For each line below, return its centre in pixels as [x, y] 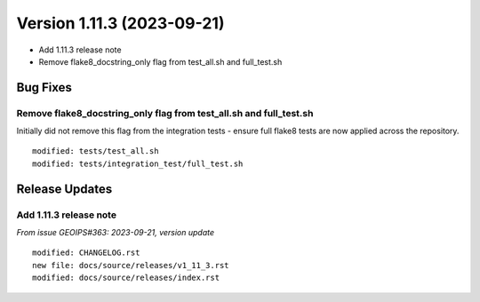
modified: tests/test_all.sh [96, 151]
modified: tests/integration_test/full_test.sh [138, 163]
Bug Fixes [44, 87]
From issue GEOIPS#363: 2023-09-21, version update [116, 233]
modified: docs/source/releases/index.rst [126, 278]
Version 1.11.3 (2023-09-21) [120, 23]
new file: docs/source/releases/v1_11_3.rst [131, 265]
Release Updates [64, 189]
